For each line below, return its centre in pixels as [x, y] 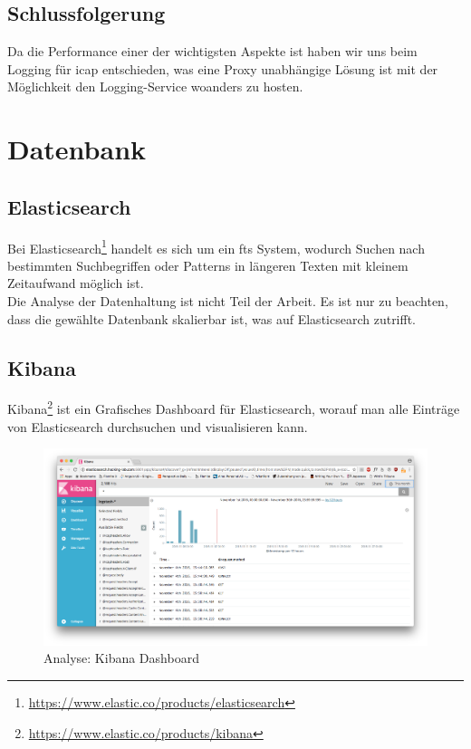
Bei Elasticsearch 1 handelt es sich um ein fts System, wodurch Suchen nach [216, 246]
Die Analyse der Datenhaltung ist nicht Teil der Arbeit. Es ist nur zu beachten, [228, 301]
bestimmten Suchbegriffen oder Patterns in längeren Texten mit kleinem [208, 265]
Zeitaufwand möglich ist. [76, 283]
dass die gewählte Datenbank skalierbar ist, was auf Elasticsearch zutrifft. [212, 318]
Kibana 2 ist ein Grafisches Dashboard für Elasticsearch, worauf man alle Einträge [234, 408]
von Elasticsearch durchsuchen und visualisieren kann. [158, 426]
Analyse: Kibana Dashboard [121, 658]
